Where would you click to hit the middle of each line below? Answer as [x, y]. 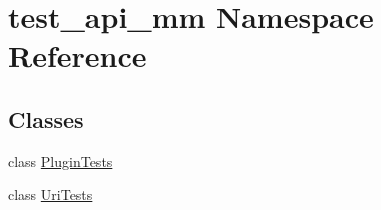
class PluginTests [60, 160]
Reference [77, 55]
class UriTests [50, 194]
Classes [46, 118]
